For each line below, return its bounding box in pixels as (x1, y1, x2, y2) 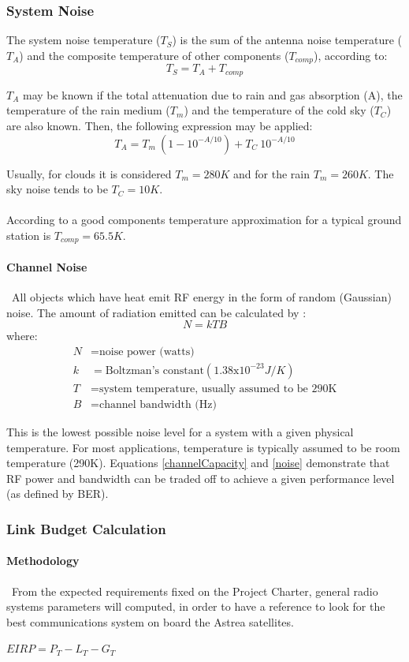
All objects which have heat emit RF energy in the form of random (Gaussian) (11, 289, 392, 305)
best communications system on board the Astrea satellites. (6, 613, 294, 630)
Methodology (6, 552, 80, 569)
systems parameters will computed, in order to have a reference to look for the (6, 598, 385, 615)
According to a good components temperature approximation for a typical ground (6, 211, 402, 228)
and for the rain (233, 165, 310, 181)
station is (6, 226, 51, 243)
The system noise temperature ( (6, 32, 161, 48)
